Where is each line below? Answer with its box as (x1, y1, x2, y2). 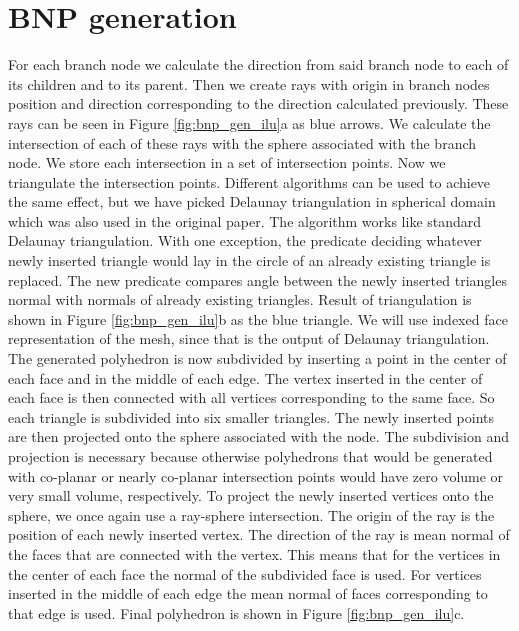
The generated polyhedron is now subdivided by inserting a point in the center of (8, 348, 507, 369)
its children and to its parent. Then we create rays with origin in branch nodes (8, 73, 490, 94)
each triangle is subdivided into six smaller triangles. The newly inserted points (8, 406, 495, 427)
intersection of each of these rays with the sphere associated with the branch (8, 132, 477, 153)
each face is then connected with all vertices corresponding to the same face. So (8, 387, 495, 408)
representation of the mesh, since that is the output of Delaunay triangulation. (8, 328, 490, 349)
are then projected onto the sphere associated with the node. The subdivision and (8, 426, 510, 447)
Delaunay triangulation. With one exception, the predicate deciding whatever (8, 230, 482, 251)
